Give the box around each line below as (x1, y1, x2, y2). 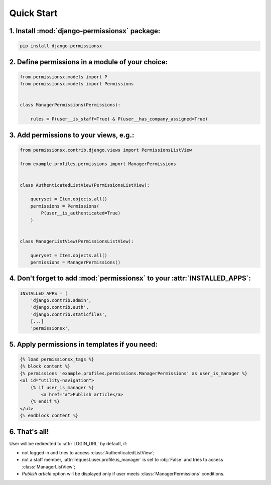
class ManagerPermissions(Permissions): (20, 102, 120, 108)
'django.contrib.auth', (30, 304, 89, 310)
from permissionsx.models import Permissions (20, 81, 134, 87)
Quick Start (9, 8, 58, 19)
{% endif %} (30, 399, 60, 404)
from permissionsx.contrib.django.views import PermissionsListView (20, 147, 192, 153)
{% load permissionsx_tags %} (20, 356, 94, 362)
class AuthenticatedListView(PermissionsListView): (20, 182, 150, 188)
